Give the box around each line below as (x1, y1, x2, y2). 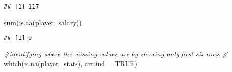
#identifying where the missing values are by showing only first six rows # (4, 48, 228, 58)
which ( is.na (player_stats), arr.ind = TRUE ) (4, 58, 137, 68)
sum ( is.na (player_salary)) (4, 17, 82, 27)
